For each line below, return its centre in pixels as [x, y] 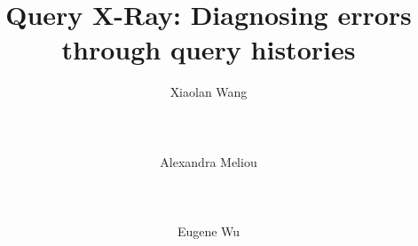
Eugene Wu [209, 231]
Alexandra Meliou [209, 161]
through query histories [209, 49]
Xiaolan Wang [209, 92]
